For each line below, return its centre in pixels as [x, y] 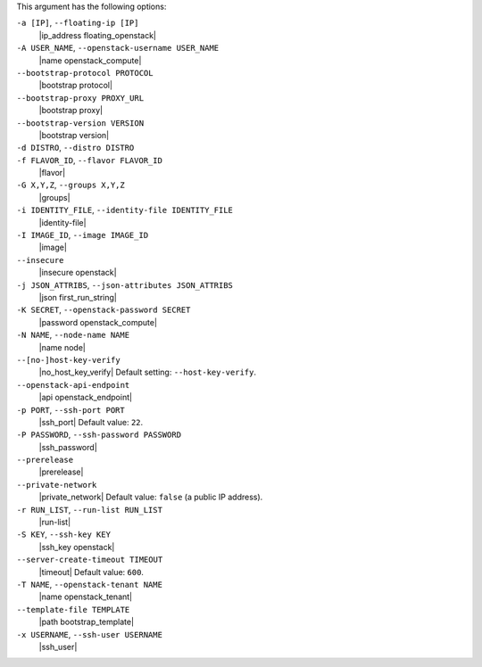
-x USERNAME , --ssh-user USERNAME [89, 634]
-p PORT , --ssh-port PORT [71, 409]
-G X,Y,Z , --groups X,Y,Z [71, 185]
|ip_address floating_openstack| [97, 35]
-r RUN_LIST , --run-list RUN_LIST [89, 509]
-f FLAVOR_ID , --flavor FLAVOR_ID [89, 160]
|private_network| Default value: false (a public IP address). [151, 497]
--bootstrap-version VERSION [80, 123]
